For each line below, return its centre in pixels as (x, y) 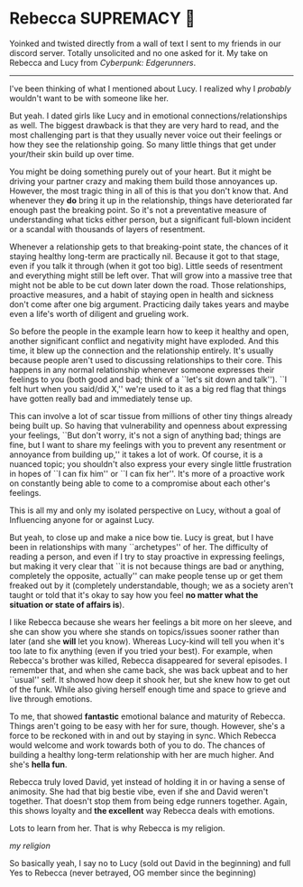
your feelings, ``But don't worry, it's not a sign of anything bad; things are (145, 435)
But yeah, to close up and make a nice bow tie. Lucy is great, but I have (142, 537)
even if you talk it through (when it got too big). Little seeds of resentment (146, 266)
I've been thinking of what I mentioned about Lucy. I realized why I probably (150, 89)
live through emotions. (51, 698)
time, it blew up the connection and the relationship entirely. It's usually (142, 350)
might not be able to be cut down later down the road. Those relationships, (148, 285)
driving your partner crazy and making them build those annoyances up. (143, 181)
